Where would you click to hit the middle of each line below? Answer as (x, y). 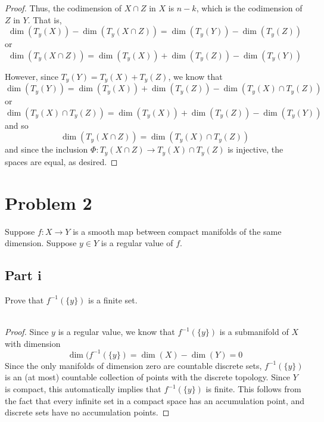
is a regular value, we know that (116, 332)
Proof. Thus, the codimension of (63, 8)
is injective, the (256, 149)
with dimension (33, 343)
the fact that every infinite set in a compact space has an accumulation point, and (155, 400)
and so (17, 125)
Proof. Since (27, 332)
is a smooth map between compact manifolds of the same (177, 231)
